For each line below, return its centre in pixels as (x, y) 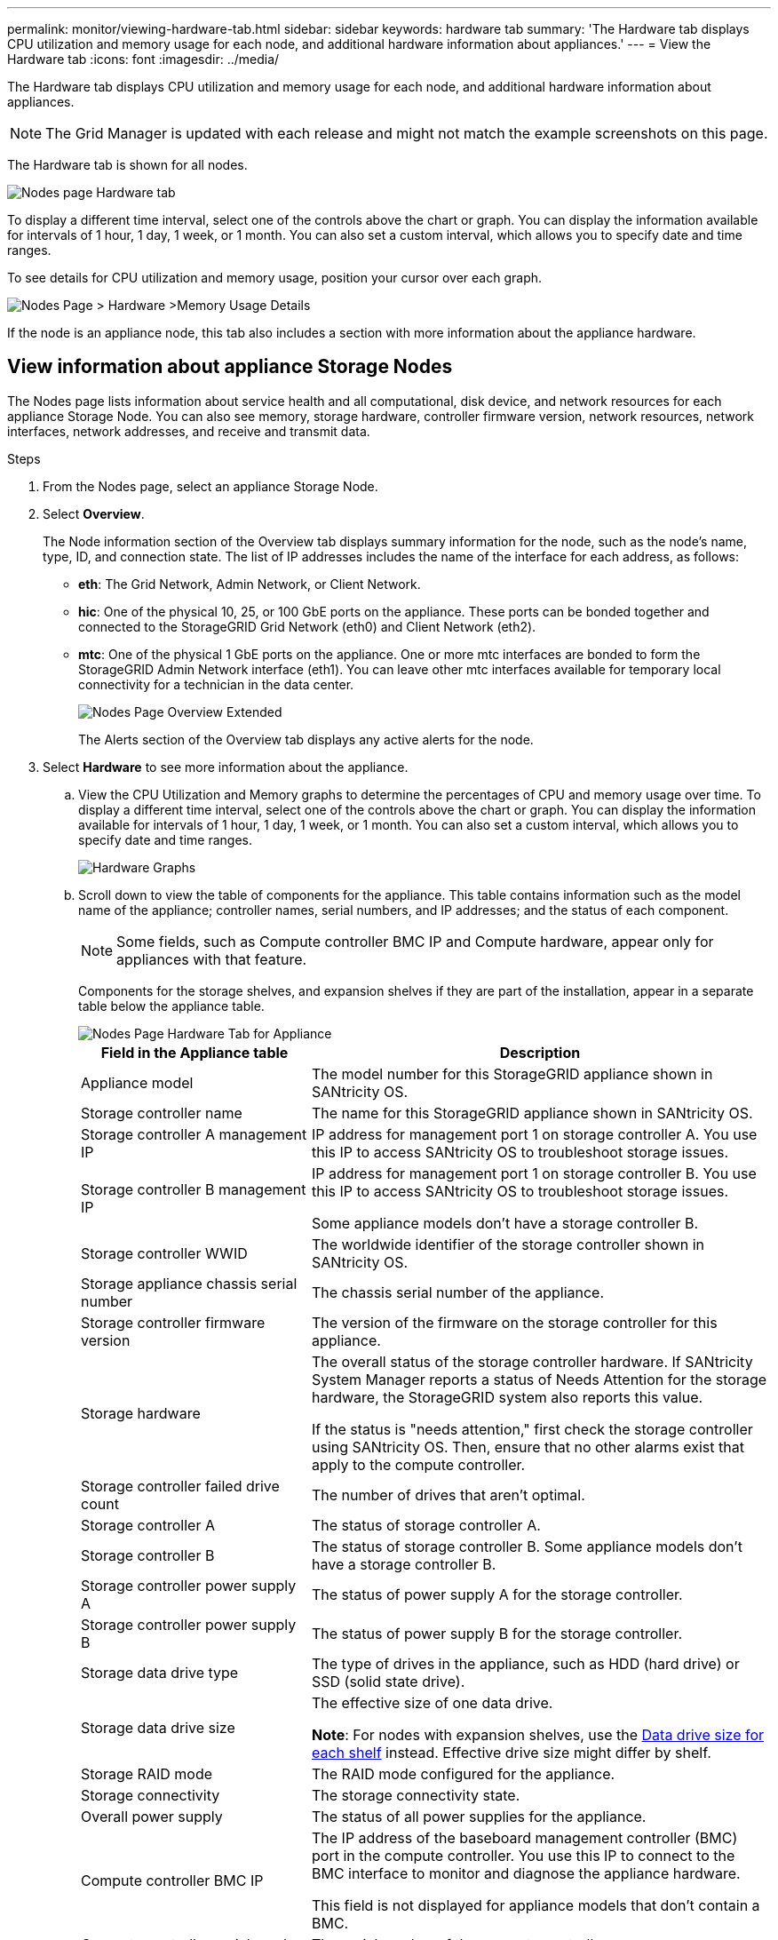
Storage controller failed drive (180, 1486)
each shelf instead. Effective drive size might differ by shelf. (511, 1752)
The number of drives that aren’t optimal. (448, 1495)
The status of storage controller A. (426, 1525)
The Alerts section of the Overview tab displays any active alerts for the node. (306, 739)
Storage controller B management (194, 1189)
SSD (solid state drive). (388, 1681)
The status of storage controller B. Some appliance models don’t (527, 1546)
